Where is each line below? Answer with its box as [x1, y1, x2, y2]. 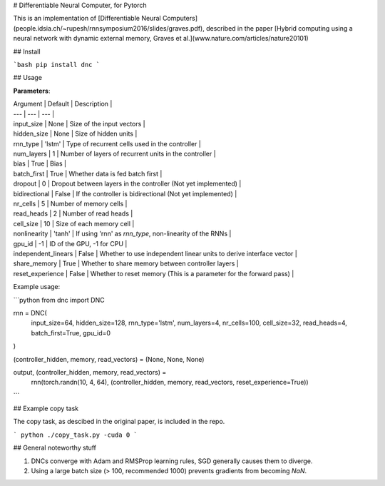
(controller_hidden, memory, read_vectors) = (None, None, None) [13, 355, 205, 363]
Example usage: [13, 283, 61, 291]
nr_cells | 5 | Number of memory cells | [13, 200, 128, 208]
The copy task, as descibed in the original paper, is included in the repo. [13, 417, 225, 426]
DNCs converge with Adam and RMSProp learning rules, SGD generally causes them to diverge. [31, 457, 313, 465]
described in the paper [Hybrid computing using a [205, 24, 353, 32]
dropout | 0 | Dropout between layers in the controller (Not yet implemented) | [13, 179, 242, 188]
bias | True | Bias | [13, 159, 67, 168]
